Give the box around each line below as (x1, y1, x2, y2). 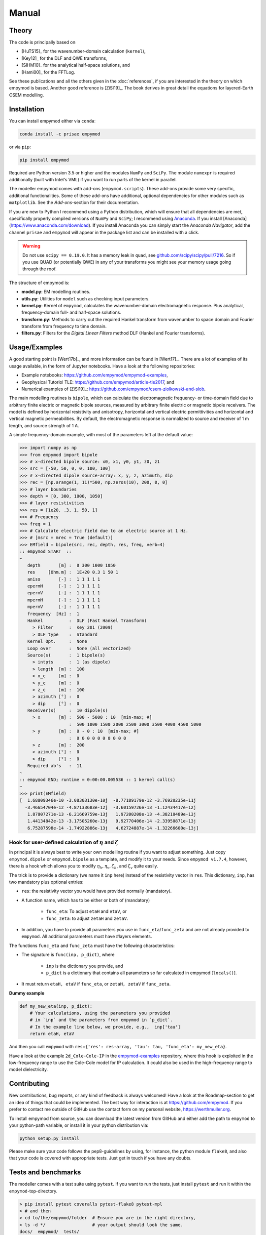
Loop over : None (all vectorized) (27, 645, 132, 651)
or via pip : (9, 144, 32, 150)
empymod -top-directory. (9, 1188, 58, 1194)
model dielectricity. (9, 1067, 48, 1072)
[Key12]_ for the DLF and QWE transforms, (21, 55, 108, 61)
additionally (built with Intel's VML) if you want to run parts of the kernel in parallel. (9, 177, 177, 183)
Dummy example (9, 990, 44, 996)
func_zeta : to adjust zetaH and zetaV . (46, 915, 128, 921)
